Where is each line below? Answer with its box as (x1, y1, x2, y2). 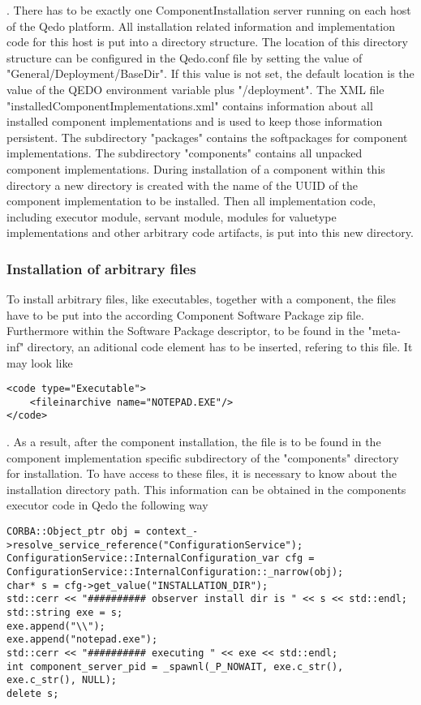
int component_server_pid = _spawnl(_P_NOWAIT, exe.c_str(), (6, 660, 344, 673)
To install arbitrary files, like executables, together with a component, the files (6, 290, 396, 307)
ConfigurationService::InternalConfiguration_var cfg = (6, 552, 315, 565)
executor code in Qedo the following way (6, 497, 208, 514)
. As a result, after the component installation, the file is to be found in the (6, 433, 381, 450)
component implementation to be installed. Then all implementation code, (6, 192, 376, 209)
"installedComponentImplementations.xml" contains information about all (6, 97, 373, 114)
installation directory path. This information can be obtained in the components (6, 480, 406, 497)
